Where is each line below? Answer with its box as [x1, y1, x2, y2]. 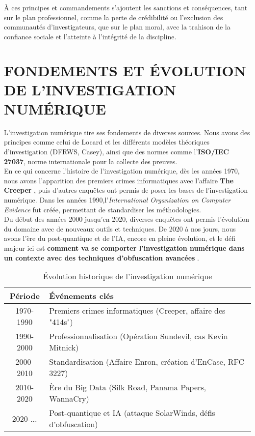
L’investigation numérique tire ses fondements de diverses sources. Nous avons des [4, 127, 250, 137]
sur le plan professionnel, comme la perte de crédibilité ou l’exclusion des [4, 12, 223, 22]
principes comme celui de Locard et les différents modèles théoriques [4, 137, 210, 147]
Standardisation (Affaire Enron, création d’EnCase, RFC [49, 356, 245, 368]
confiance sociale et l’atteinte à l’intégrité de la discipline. [4, 31, 177, 41]
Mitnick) [49, 342, 79, 353]
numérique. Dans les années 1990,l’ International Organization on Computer [4, 195, 231, 205]
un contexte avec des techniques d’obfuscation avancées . [4, 252, 199, 262]
